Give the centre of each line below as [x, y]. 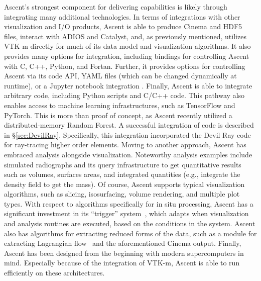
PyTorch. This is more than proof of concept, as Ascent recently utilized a [118, 115]
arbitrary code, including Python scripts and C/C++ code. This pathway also [124, 95]
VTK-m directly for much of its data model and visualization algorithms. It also [127, 46]
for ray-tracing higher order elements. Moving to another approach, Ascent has [125, 145]
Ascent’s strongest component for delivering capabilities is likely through [116, 7]
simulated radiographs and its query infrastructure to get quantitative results [123, 164]
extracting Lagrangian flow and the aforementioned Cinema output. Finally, [123, 243]
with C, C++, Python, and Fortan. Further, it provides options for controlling [125, 66]
